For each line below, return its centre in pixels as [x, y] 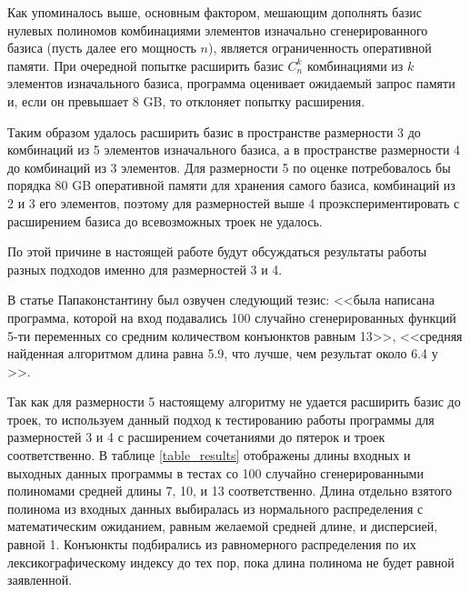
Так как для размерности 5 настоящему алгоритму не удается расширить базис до [234, 401]
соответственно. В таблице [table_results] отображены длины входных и [209, 455]
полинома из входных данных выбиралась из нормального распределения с [215, 508]
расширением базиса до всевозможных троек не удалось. [165, 221]
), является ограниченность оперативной [320, 48]
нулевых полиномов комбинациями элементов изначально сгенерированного [218, 30]
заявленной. [40, 580]
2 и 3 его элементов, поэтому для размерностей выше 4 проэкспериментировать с [234, 202]
